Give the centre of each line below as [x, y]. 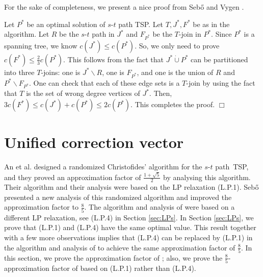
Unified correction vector [94, 142]
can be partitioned [219, 59]
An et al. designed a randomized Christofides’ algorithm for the [103, 167]
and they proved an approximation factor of [73, 177]
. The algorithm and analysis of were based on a [160, 207]
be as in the [211, 24]
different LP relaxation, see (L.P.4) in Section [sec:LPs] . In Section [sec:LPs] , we [129, 217]
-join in [190, 34]
